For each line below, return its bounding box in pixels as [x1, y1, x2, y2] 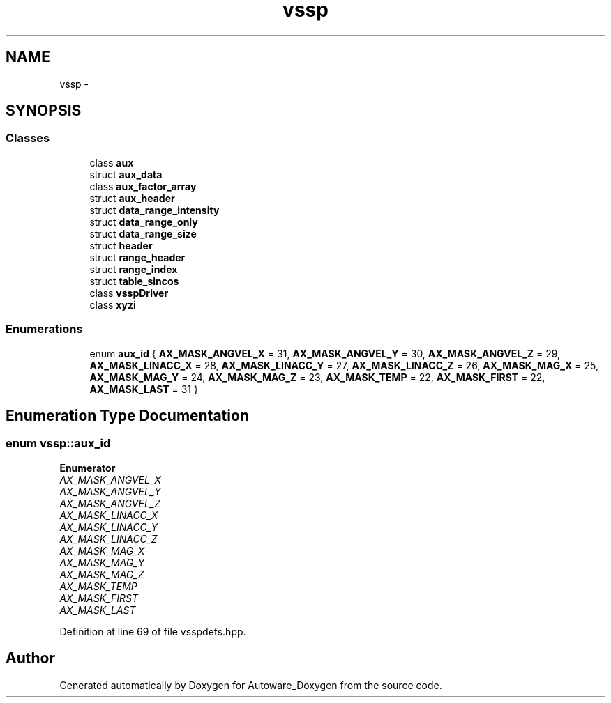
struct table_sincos [89, 275, 179, 287]
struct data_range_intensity [89, 203, 220, 216]
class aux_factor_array [89, 180, 197, 192]
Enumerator [59, 461, 116, 474]
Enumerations [6, 322, 83, 337]
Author [6, 649, 55, 667]
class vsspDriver [89, 286, 169, 299]
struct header [89, 239, 153, 252]
